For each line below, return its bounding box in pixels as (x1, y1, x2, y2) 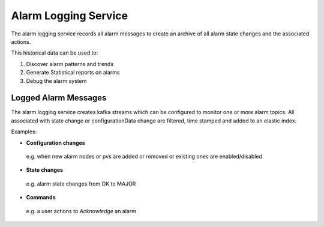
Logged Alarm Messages (11, 93, 107, 103)
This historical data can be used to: (11, 49, 98, 56)
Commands (26, 194, 56, 201)
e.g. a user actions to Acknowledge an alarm (26, 207, 136, 214)
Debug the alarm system (26, 77, 87, 84)
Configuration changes (26, 139, 85, 147)
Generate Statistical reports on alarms (26, 69, 120, 76)
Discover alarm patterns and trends (26, 60, 114, 67)
